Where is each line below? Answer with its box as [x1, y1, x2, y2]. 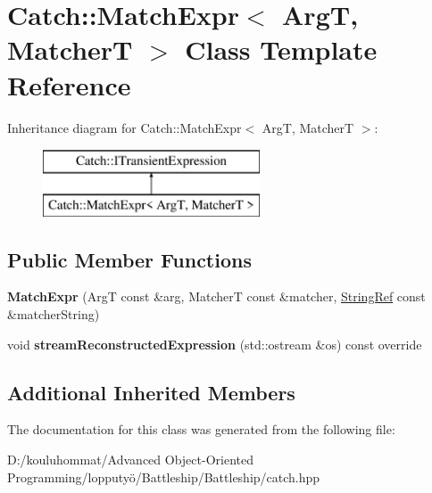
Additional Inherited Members [7, 378, 295, 406]
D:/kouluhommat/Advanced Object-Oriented [7, 450, 253, 469]
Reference [7, 66, 131, 103]
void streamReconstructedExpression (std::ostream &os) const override [7, 334, 422, 353]
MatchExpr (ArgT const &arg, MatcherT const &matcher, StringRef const [7, 287, 426, 306]
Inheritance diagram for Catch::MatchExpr [7, 118, 242, 136]
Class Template [185, 31, 378, 68]
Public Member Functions [7, 245, 252, 273]
